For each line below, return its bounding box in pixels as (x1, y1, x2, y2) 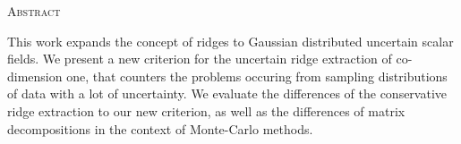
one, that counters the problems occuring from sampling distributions (66, 66, 448, 85)
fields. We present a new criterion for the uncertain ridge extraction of (7, 49, 392, 68)
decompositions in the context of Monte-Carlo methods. (7, 119, 313, 138)
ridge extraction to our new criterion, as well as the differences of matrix (7, 101, 406, 120)
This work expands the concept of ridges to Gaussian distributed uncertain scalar (7, 31, 454, 50)
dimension (7, 66, 63, 85)
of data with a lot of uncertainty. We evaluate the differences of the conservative (7, 84, 448, 103)
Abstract (7, 2, 61, 20)
